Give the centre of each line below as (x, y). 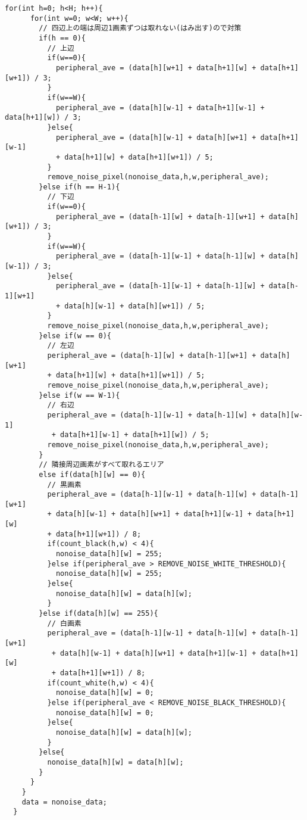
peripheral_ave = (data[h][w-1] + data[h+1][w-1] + (160, 107)
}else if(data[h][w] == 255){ (98, 614)
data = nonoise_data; (64, 802)
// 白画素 (64, 623)
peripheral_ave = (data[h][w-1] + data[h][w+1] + (156, 137)
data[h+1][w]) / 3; (43, 118)
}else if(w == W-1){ (79, 395)
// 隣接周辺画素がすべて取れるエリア (101, 465)
